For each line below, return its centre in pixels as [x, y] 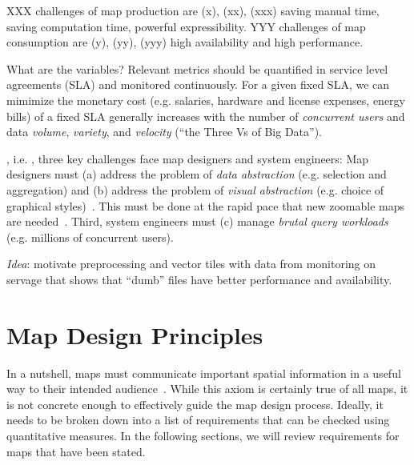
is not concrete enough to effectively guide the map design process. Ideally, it [195, 404]
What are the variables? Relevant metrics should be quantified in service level [197, 68]
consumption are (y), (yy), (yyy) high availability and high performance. [185, 42]
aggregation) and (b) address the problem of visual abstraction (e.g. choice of [195, 189]
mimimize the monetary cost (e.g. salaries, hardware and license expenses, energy [206, 100]
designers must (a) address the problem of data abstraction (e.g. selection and [197, 174]
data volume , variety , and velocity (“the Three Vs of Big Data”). [164, 132]
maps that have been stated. [76, 451]
